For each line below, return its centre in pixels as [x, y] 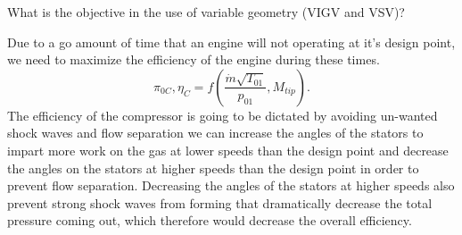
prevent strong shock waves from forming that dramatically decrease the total [220, 202]
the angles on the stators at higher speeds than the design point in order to [213, 168]
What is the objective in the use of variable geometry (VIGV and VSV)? [206, 12]
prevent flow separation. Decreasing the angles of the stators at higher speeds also [231, 185]
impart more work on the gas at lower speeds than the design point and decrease [228, 150]
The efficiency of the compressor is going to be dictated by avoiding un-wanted [223, 115]
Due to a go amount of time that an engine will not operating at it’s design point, [231, 42]
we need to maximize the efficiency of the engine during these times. [194, 59]
